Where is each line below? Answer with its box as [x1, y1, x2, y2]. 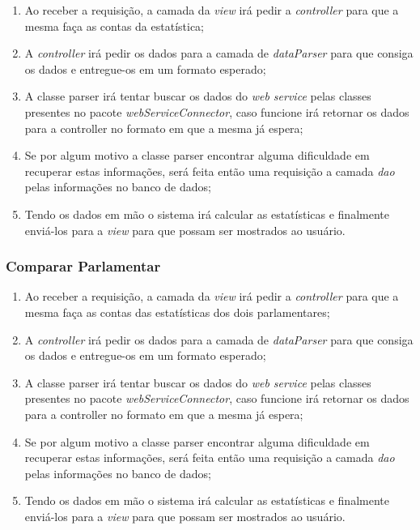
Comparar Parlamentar [6, 256, 161, 276]
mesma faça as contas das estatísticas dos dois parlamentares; [24, 303, 330, 320]
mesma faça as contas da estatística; [24, 17, 205, 34]
